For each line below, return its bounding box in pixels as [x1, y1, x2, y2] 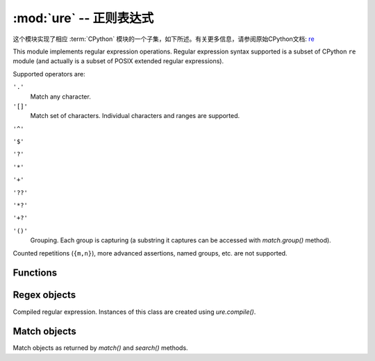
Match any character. [30, 92, 92, 101]
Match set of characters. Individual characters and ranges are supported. [30, 112, 240, 120]
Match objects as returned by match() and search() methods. [12, 344, 188, 352]
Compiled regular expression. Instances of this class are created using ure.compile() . [12, 308, 256, 316]
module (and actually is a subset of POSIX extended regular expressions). [12, 57, 224, 65]
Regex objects [12, 289, 76, 301]
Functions [12, 267, 58, 279]
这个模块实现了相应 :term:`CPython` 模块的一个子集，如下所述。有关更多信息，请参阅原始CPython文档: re [12, 35, 315, 43]
